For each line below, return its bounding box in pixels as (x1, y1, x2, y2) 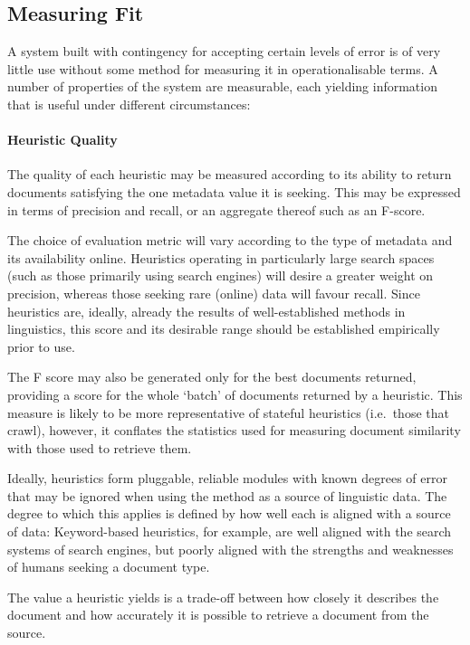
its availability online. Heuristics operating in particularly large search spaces (7, 248, 435, 267)
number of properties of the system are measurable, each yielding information (7, 77, 437, 96)
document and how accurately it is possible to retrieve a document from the (7, 605, 429, 624)
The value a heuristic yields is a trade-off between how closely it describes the (7, 587, 439, 606)
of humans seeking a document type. (7, 557, 210, 576)
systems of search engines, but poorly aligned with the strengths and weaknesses (7, 539, 454, 558)
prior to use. (7, 337, 75, 356)
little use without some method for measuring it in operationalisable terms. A (7, 59, 438, 78)
